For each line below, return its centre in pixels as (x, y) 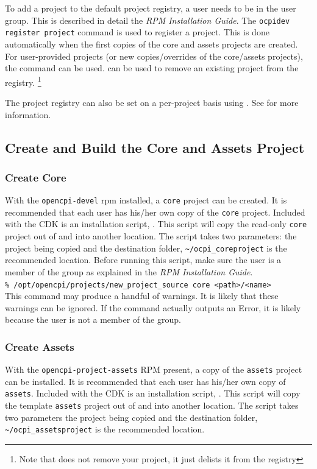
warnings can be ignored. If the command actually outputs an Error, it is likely (153, 307)
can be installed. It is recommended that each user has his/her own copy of (145, 381)
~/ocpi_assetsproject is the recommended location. (105, 429)
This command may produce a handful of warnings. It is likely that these (142, 296)
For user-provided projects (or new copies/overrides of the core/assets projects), (154, 56)
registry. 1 (23, 81)
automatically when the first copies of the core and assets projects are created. (151, 44)
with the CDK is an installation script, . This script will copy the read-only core (156, 224)
